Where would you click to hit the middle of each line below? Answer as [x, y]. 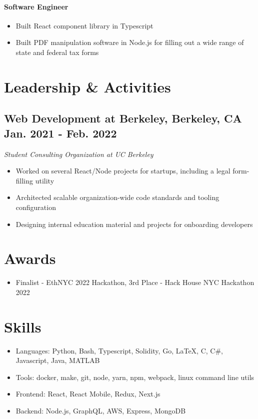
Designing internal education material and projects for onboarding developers [134, 224]
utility [45, 180]
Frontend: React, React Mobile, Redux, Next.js [88, 394]
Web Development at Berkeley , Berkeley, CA [123, 118]
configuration [36, 207]
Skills [23, 326]
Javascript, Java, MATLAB [58, 360]
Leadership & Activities [87, 86]
